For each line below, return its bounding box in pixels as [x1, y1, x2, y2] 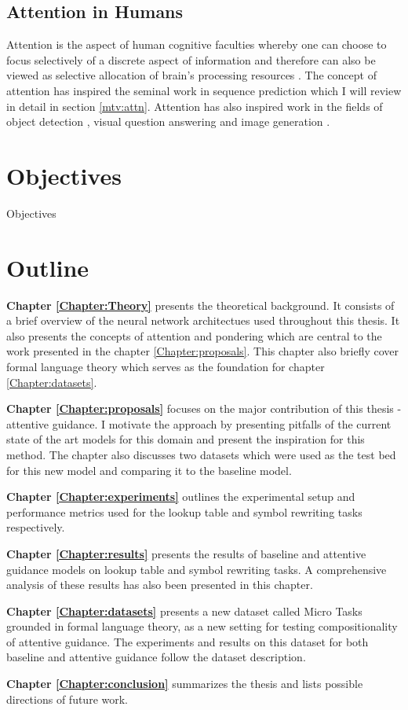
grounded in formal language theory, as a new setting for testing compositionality [6, 618, 398, 635]
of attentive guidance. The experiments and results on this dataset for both [6, 633, 369, 649]
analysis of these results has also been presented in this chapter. [6, 576, 313, 593]
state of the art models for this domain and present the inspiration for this [6, 431, 365, 447]
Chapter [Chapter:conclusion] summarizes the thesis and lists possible [6, 675, 363, 692]
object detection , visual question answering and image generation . [6, 113, 330, 130]
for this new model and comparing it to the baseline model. [6, 462, 292, 478]
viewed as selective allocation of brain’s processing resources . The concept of [6, 67, 377, 83]
